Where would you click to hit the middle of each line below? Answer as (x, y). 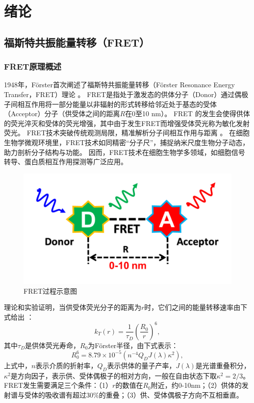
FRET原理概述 (33, 66)
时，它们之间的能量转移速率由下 (196, 307)
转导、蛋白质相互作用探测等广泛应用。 (66, 162)
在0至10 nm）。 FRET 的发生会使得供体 (188, 113)
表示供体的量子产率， (141, 365)
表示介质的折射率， (66, 365)
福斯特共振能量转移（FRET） (77, 42)
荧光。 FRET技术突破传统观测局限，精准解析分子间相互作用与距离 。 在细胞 (127, 133)
